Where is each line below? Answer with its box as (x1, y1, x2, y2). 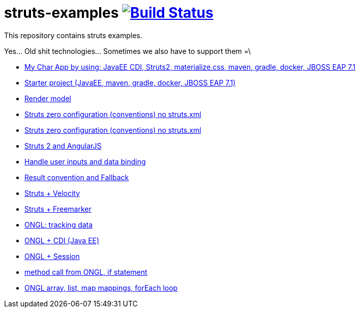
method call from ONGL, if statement (24, 267, 147, 276)
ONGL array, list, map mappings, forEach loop (24, 283, 178, 292)
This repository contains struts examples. (4, 31, 142, 40)
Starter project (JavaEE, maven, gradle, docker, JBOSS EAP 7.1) (24, 78, 236, 87)
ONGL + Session (24, 251, 80, 261)
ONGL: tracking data (24, 220, 93, 229)
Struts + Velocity (24, 188, 80, 197)
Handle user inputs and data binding (24, 157, 146, 166)
